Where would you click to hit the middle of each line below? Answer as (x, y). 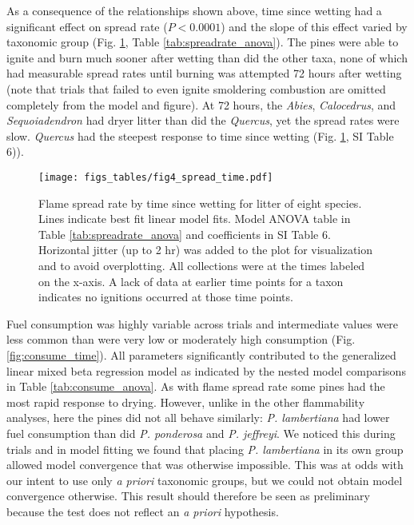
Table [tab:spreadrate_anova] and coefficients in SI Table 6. (185, 234)
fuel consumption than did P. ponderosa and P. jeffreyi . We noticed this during (201, 433)
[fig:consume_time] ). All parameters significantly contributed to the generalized (201, 354)
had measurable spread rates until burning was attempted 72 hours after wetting (204, 73)
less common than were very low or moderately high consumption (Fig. (181, 339)
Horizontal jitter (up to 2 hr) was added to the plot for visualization (206, 250)
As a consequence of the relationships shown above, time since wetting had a (194, 10)
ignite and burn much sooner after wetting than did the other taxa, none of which (207, 57)
